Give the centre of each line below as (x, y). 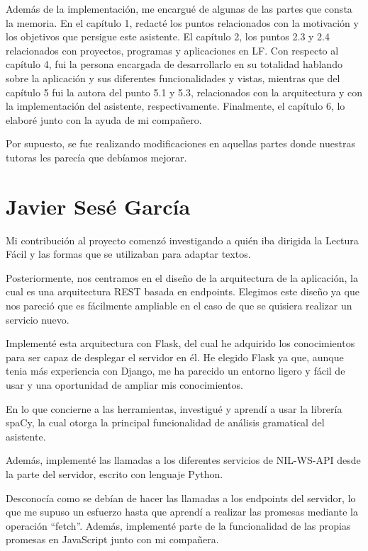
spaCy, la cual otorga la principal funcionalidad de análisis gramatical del (165, 422)
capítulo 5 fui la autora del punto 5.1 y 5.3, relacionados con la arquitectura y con (184, 92)
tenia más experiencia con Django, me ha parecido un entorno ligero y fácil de (175, 371)
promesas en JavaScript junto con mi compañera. (112, 539)
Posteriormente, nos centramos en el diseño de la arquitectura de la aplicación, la (182, 277)
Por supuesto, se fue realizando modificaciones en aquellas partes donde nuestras (180, 143)
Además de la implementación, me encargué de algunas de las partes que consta (179, 8)
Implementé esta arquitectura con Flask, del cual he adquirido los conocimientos (180, 343)
